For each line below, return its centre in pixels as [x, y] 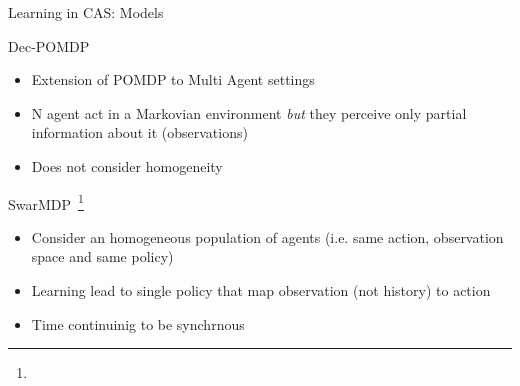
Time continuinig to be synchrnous [138, 323]
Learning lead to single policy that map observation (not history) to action [261, 290]
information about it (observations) [139, 132]
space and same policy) [102, 256]
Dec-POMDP [49, 45]
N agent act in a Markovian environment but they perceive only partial [249, 112]
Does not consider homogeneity [127, 165]
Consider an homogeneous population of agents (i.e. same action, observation [267, 236]
